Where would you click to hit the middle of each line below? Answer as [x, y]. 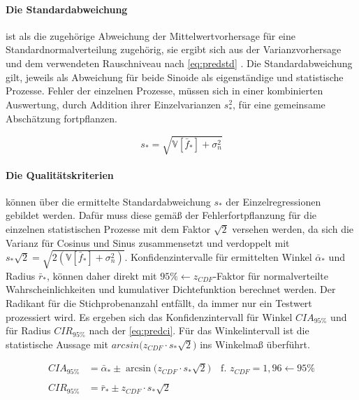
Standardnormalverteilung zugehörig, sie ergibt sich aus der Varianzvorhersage [174, 49]
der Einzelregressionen [273, 201]
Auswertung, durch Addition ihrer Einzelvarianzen [113, 104]
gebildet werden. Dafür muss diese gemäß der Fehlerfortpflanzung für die [161, 215]
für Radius [28, 330]
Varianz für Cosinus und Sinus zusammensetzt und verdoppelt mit [148, 242]
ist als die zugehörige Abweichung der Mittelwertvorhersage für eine [151, 35]
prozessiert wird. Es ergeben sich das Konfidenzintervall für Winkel [149, 316]
